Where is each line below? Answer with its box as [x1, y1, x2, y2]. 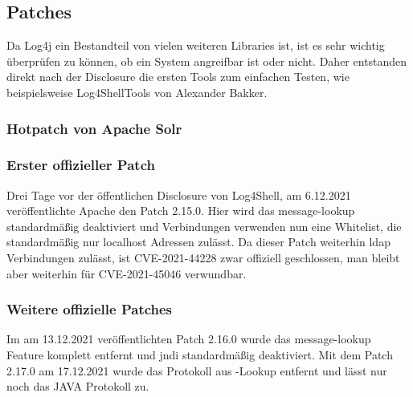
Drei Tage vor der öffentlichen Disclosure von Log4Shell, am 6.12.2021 [6, 186, 351, 203]
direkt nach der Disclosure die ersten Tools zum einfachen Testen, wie [6, 68, 350, 85]
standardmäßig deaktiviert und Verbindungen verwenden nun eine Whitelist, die [6, 217, 402, 234]
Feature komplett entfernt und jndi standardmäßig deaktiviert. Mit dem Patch [6, 346, 393, 363]
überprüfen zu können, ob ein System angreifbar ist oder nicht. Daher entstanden [6, 52, 407, 69]
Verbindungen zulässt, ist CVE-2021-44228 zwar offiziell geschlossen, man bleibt [6, 249, 400, 266]
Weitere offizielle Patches [6, 299, 173, 319]
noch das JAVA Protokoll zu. [6, 378, 149, 395]
